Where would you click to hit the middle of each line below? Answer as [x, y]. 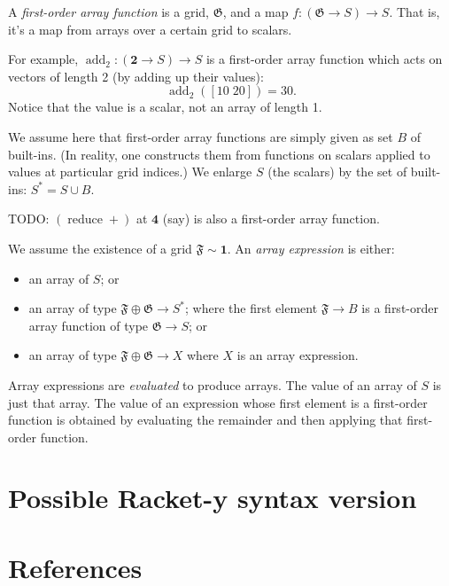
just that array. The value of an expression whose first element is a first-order [218, 402]
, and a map [255, 12]
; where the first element [252, 308]
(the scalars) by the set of [337, 172]
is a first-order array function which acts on [324, 59]
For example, [43, 59]
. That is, [414, 12]
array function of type [89, 325]
